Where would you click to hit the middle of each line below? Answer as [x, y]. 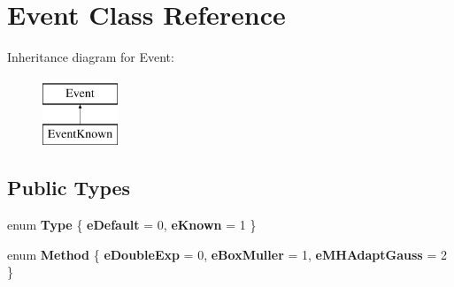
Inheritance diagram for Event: [91, 57]
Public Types [69, 188]
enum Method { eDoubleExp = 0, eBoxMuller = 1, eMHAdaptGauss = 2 [227, 254]
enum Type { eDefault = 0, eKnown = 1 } [132, 225]
